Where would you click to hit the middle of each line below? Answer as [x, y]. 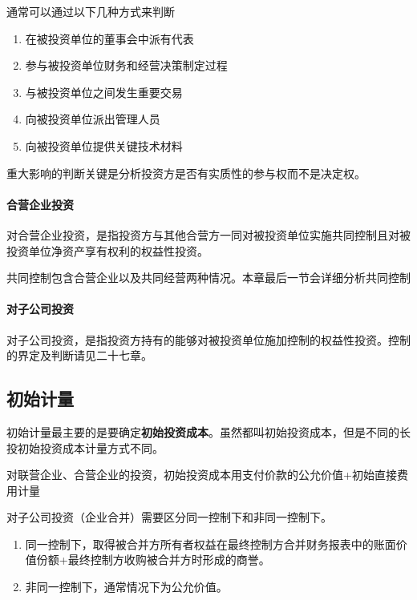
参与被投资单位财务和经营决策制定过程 [126, 65]
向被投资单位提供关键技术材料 [104, 145]
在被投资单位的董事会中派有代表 [109, 38]
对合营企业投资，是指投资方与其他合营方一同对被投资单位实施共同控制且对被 [208, 234]
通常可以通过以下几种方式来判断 [91, 11]
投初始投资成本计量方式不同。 [85, 447]
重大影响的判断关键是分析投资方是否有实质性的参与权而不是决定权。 [186, 173]
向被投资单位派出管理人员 [93, 119]
